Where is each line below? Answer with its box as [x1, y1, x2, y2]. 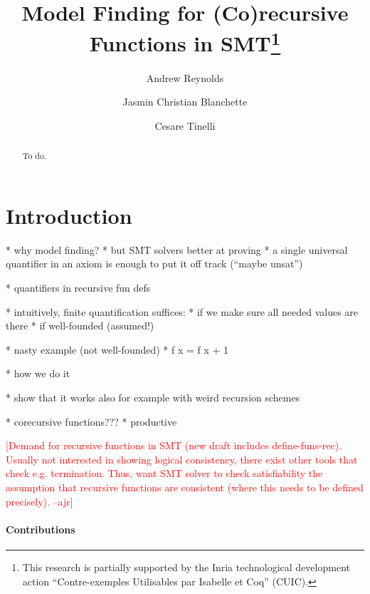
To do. [22, 150, 47, 162]
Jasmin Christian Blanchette [122, 94, 248, 109]
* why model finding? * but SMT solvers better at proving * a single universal [6, 242, 348, 257]
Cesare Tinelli [154, 118, 216, 133]
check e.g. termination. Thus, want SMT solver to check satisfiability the [6, 466, 323, 481]
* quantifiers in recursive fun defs [6, 280, 151, 295]
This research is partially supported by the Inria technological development [22, 559, 350, 574]
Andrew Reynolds [146, 70, 224, 85]
